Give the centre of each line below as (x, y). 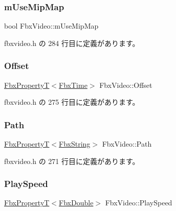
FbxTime (73, 85)
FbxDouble (76, 203)
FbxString (75, 144)
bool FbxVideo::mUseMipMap (51, 26)
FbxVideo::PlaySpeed (139, 203)
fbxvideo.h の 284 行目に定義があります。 (72, 43)
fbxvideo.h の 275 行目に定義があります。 (72, 102)
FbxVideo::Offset (126, 85)
